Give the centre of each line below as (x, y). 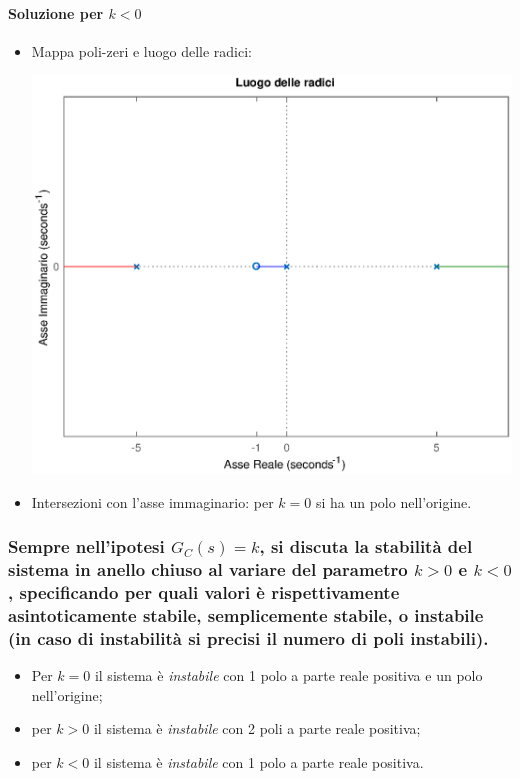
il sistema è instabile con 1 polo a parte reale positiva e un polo (288, 675)
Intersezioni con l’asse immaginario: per (152, 501)
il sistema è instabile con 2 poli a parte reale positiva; (257, 728)
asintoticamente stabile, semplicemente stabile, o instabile (246, 614)
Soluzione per (56, 12)
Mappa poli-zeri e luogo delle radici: (142, 50)
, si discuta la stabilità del (366, 546)
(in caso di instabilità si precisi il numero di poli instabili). (248, 637)
